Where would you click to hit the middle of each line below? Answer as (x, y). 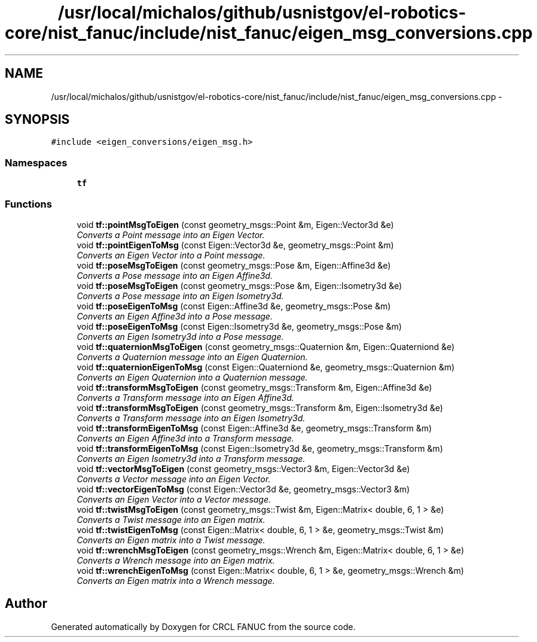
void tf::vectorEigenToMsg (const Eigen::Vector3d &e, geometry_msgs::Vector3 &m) (243, 489)
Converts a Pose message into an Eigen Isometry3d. (180, 296)
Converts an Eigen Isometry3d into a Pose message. (180, 336)
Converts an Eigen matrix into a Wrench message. (176, 580)
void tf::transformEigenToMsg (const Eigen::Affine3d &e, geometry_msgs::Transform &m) (254, 428)
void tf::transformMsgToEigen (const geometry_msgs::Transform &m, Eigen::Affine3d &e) (254, 387)
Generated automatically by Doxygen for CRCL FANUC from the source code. (203, 626)
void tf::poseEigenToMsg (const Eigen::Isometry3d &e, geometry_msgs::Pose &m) (239, 326)
